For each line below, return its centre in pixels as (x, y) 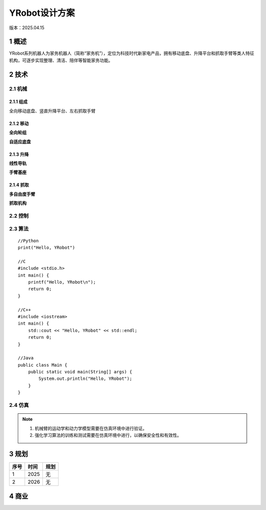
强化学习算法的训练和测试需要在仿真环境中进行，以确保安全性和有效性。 (108, 435)
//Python (28, 241)
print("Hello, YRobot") (47, 248)
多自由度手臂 (22, 194)
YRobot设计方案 (42, 13)
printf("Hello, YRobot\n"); (62, 282)
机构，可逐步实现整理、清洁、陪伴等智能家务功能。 (61, 60)
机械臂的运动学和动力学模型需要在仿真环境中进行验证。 (91, 428)
